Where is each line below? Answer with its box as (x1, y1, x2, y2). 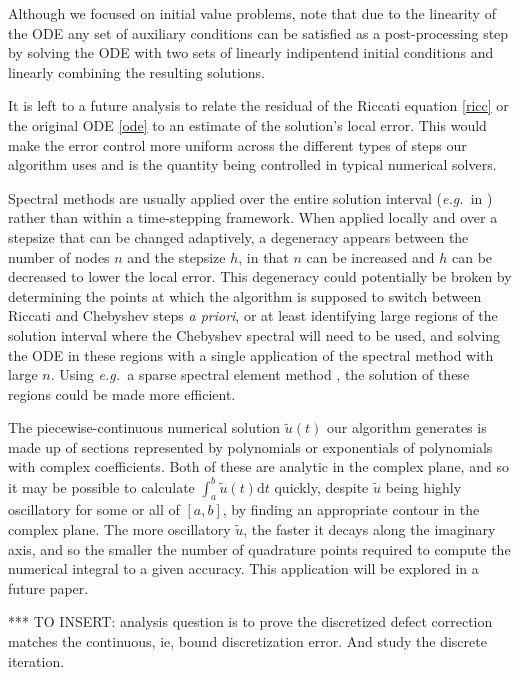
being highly (385, 476, 462, 497)
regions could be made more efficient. (8, 383, 236, 404)
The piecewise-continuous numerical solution (8, 417, 281, 438)
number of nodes (8, 246, 110, 267)
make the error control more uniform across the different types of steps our (8, 134, 467, 155)
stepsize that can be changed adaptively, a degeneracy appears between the (8, 226, 469, 247)
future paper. (8, 577, 89, 598)
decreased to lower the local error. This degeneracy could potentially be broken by (8, 266, 512, 287)
